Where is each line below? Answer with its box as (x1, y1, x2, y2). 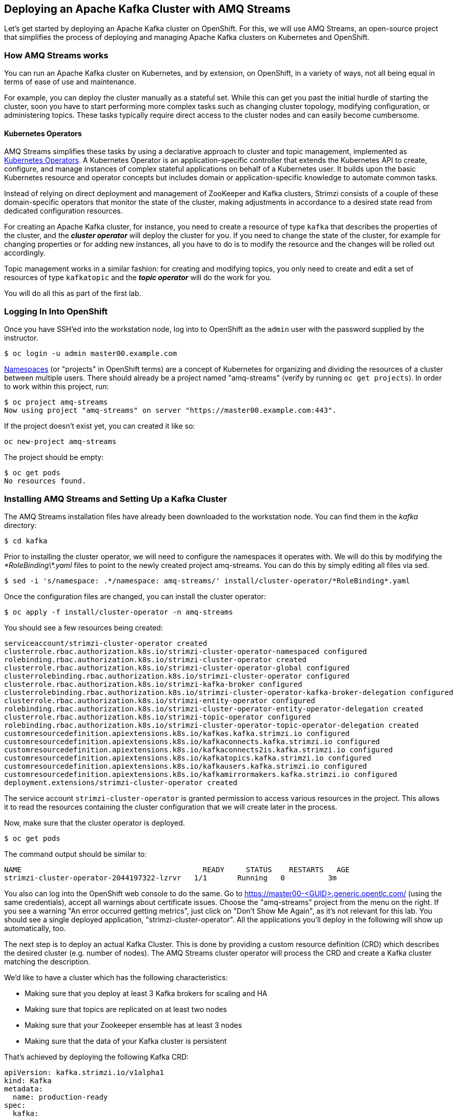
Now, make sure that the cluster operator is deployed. (4, 818, 185, 827)
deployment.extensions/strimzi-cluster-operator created (4, 778, 238, 787)
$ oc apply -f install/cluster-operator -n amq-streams (4, 607, 233, 616)
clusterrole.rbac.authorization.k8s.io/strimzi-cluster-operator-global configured (4, 663, 350, 672)
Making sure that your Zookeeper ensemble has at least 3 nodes (25, 1020, 242, 1029)
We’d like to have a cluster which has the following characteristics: (4, 973, 228, 982)
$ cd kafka (4, 536, 48, 545)
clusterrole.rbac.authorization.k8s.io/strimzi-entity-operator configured (4, 696, 315, 705)
